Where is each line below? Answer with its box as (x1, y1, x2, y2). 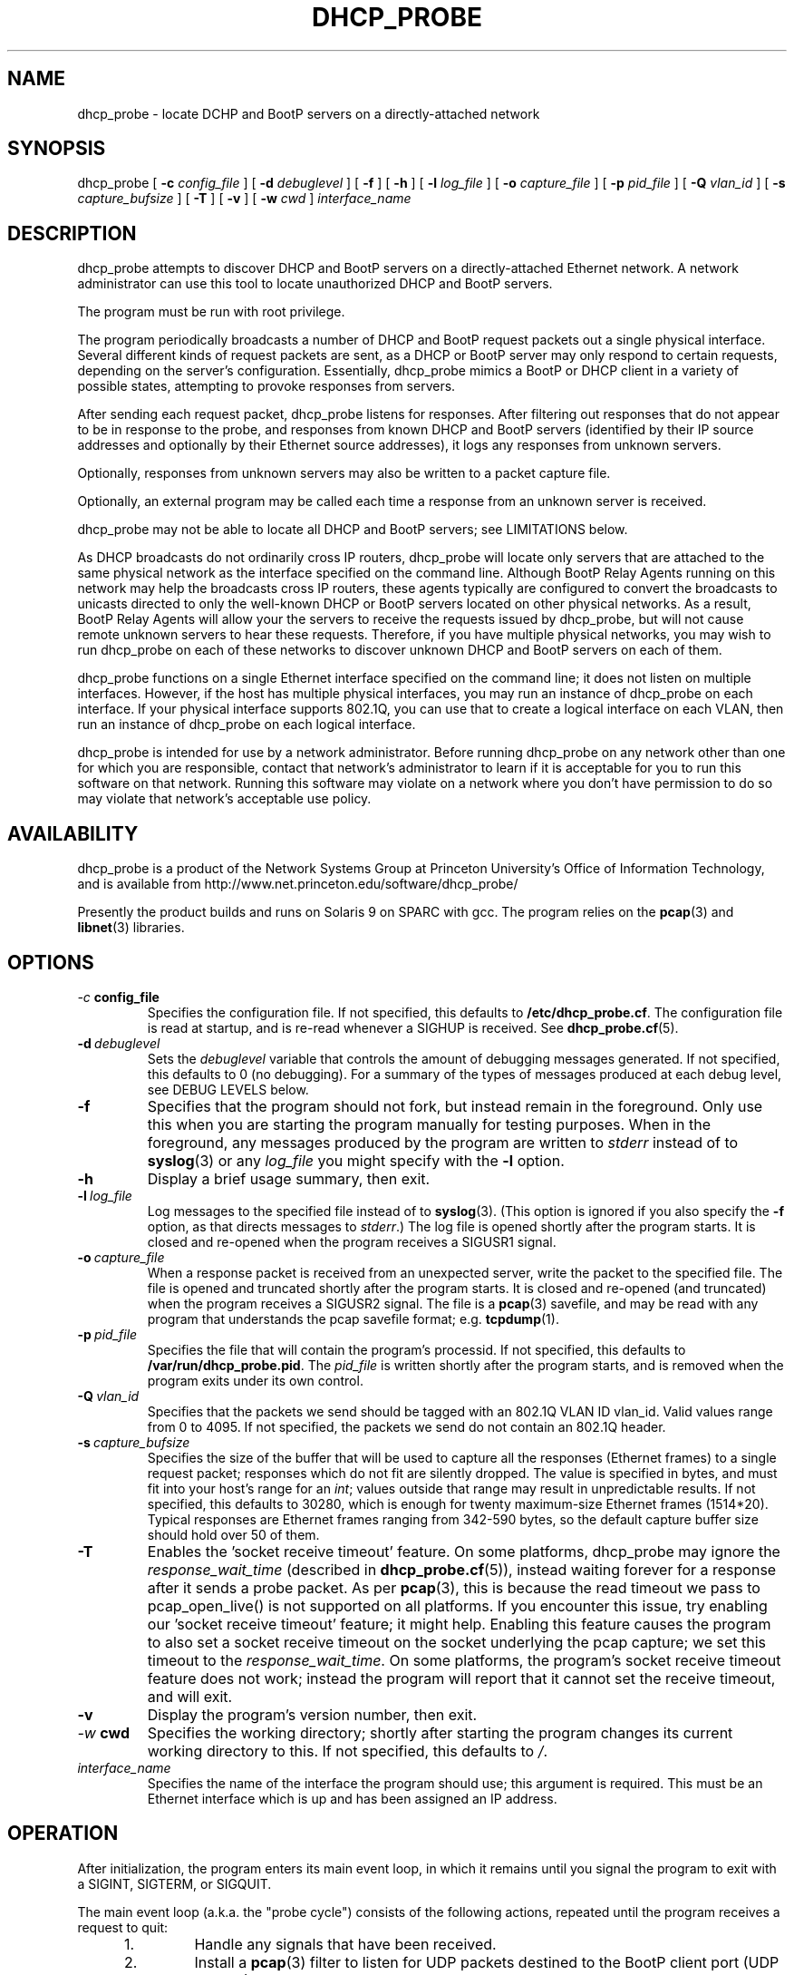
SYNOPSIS (7, 137, 106, 161)
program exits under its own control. (147, 1372, 363, 1388)
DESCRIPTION (7, 221, 137, 245)
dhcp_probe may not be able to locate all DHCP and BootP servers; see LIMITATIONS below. (77, 521, 628, 538)
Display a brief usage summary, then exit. (147, 1169, 431, 1188)
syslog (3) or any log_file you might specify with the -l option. (147, 1151, 565, 1170)
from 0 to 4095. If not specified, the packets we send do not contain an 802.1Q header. (147, 1418, 666, 1435)
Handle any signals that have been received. (194, 1934, 497, 1953)
